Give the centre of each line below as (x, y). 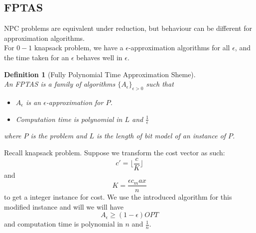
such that (160, 84)
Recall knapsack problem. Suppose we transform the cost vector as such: (115, 152)
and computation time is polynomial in (64, 224)
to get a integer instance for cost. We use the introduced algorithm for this (118, 197)
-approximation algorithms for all (179, 48)
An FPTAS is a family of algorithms (60, 84)
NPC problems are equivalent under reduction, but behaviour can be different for (128, 28)
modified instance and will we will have (64, 206)
